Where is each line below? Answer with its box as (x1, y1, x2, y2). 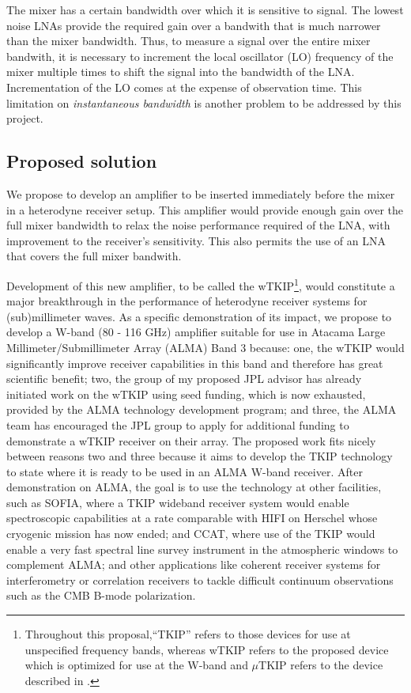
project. (6, 110, 43, 127)
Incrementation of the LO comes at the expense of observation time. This (6, 78, 362, 95)
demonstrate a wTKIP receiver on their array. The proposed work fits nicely (6, 432, 376, 449)
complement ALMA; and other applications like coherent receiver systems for (6, 556, 381, 573)
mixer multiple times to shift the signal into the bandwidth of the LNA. (6, 63, 355, 80)
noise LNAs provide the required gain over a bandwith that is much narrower (6, 17, 381, 33)
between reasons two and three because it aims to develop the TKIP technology (6, 448, 393, 464)
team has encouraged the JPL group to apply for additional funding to (6, 416, 349, 433)
